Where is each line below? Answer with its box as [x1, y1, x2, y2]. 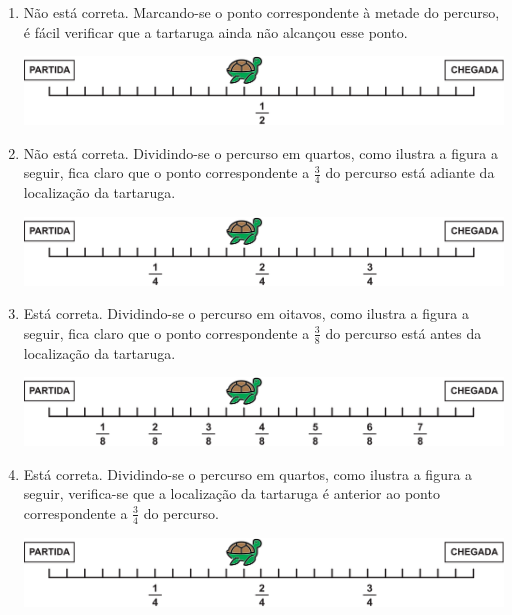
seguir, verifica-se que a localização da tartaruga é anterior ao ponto [23, 483, 440, 504]
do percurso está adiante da [325, 162, 495, 183]
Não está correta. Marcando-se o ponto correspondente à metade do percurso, [23, 2, 500, 22]
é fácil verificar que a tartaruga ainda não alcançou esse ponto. [23, 21, 408, 42]
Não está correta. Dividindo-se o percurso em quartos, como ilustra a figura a [23, 142, 498, 163]
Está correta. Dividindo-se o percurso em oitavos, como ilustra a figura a [23, 303, 469, 324]
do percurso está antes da [325, 322, 482, 343]
